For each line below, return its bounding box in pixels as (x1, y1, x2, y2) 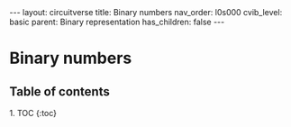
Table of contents (9, 84, 110, 99)
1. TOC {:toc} (9, 108, 57, 118)
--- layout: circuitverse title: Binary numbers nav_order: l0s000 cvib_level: (9, 7, 283, 17)
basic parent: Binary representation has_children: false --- (9, 16, 225, 27)
